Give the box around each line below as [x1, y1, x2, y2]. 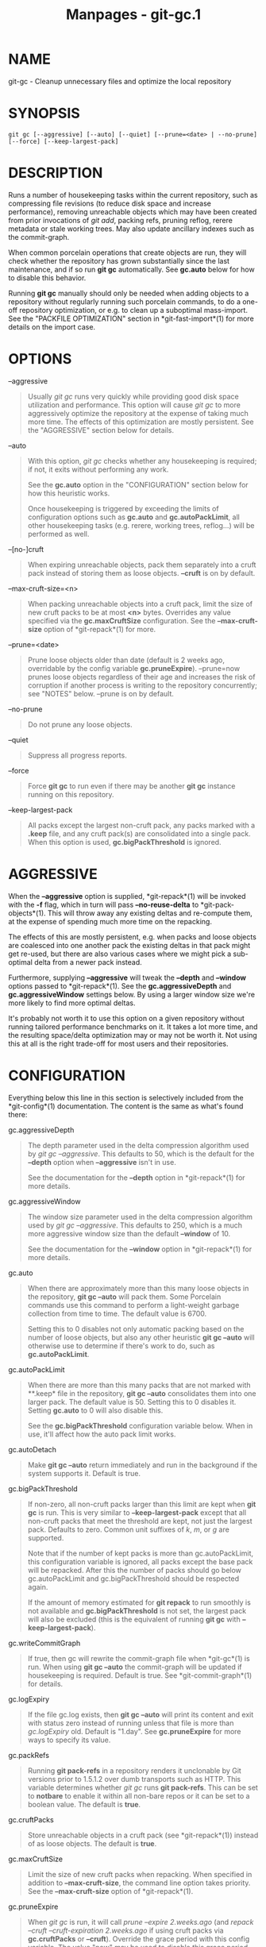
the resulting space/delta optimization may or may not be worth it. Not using [8, 1030, 257, 1039]
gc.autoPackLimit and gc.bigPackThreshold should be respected [27, 1574, 240, 1583]
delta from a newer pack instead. [34, 957, 142, 966]
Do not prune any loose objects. [27, 719, 133, 729]
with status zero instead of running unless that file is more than [27, 1718, 234, 1728]
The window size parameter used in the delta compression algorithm [27, 1212, 253, 1221]
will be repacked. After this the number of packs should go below [27, 1565, 242, 1575]
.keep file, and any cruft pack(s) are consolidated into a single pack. [27, 828, 252, 839]
